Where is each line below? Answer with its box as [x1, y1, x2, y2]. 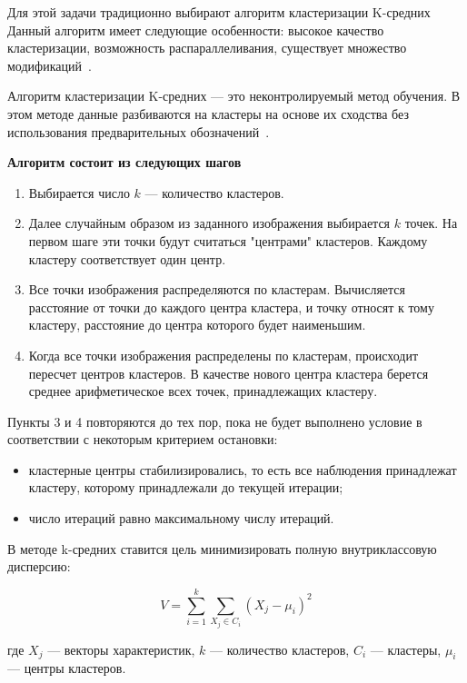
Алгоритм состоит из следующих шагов [7, 153, 242, 172]
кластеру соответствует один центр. [28, 249, 226, 268]
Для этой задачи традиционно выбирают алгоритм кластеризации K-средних [7, 3, 431, 21]
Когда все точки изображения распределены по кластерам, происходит [28, 345, 419, 364]
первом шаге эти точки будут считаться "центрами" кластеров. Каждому [28, 231, 428, 250]
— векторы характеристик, [47, 639, 195, 658]
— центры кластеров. [7, 658, 126, 678]
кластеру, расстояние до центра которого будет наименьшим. [28, 315, 366, 334]
